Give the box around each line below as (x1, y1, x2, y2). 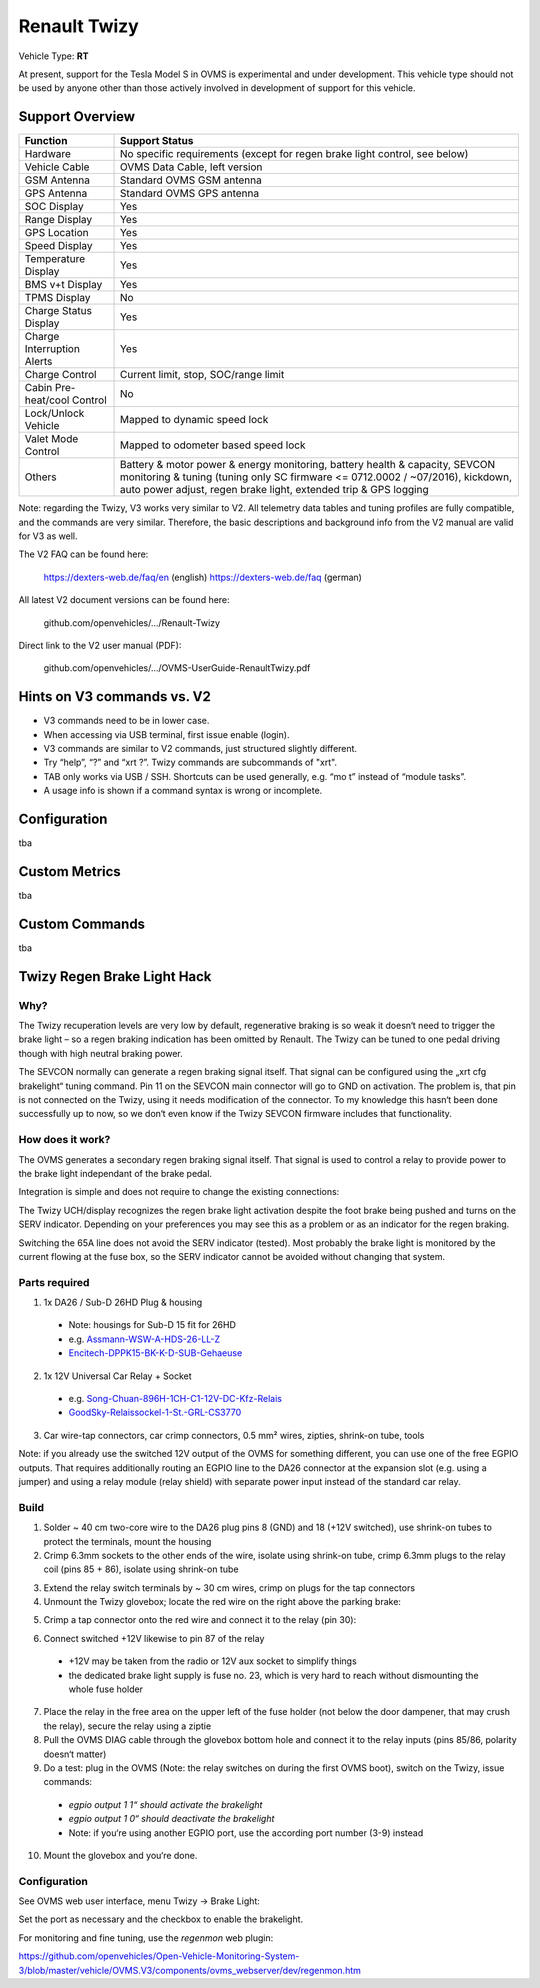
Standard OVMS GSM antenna (119, 173, 262, 187)
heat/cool (24, 393, 70, 407)
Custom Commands (18, 915, 145, 932)
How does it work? (18, 1133, 111, 1147)
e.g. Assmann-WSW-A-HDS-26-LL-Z (68, 1333, 221, 1345)
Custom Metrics (18, 863, 122, 880)
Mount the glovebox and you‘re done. (43, 1849, 198, 1861)
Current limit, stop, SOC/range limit (119, 368, 285, 382)
